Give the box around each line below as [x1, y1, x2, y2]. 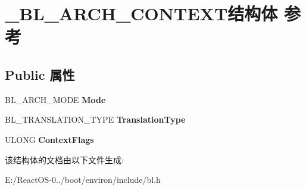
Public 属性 [5, 65, 75, 83]
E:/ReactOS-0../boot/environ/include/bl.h [5, 173, 161, 186]
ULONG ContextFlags [5, 133, 94, 145]
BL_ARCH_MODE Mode [5, 93, 106, 105]
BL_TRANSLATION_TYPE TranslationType [5, 113, 186, 126]
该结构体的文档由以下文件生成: [5, 153, 124, 166]
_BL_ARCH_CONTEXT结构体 [5, 1, 278, 26]
